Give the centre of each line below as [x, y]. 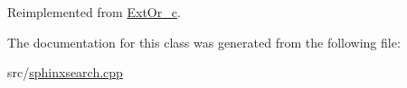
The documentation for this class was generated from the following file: [204, 42]
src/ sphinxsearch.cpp [65, 72]
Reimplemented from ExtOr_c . [94, 12]
